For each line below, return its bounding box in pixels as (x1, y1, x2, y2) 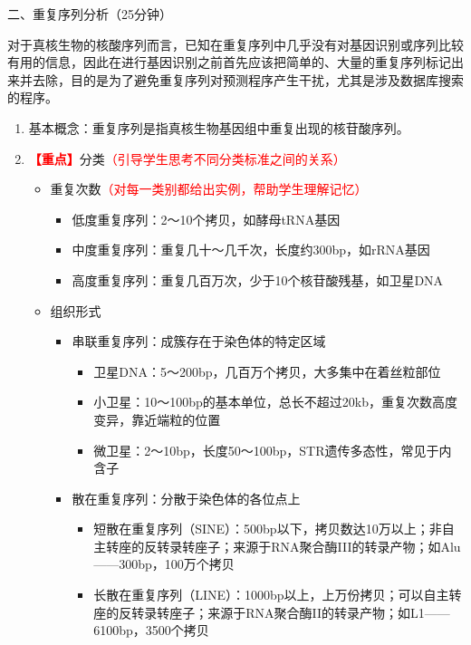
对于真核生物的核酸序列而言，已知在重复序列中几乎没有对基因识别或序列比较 (7, 34, 464, 53)
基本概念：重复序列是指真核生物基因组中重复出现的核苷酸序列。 (28, 118, 409, 137)
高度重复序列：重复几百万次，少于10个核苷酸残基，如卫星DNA (72, 270, 444, 289)
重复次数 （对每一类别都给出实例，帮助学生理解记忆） (50, 179, 368, 198)
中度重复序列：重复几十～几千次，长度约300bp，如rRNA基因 (72, 240, 430, 259)
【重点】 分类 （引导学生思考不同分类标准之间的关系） (28, 149, 346, 168)
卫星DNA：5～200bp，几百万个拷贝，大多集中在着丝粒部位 (93, 361, 441, 380)
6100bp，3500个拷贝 (93, 621, 209, 640)
